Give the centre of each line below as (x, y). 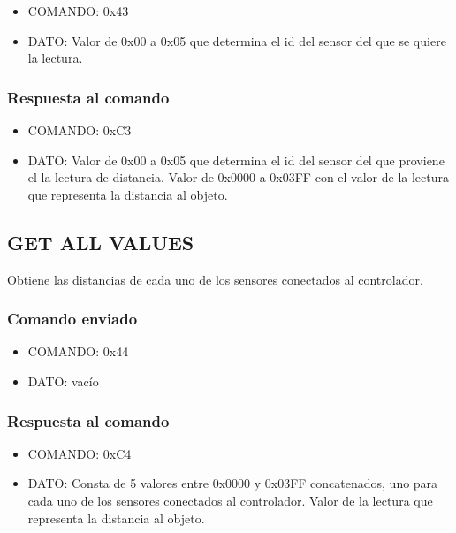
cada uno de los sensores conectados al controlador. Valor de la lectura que (230, 500)
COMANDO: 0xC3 (80, 130)
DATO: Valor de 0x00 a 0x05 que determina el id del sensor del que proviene (236, 160)
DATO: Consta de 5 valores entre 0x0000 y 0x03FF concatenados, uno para (233, 483)
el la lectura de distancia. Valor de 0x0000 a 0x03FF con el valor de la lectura (239, 177)
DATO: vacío (63, 381)
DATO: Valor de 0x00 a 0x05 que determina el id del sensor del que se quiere (237, 40)
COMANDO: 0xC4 (80, 453)
